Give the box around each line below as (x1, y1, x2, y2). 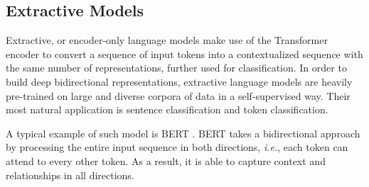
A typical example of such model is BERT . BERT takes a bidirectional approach (6, 125, 360, 140)
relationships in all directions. (6, 167, 134, 182)
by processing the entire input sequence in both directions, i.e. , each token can (6, 140, 348, 154)
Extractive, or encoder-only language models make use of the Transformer (6, 33, 328, 47)
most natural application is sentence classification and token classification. (6, 102, 328, 117)
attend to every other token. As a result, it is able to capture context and (6, 153, 326, 168)
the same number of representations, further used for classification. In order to (6, 60, 347, 75)
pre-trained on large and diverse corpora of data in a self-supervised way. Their (6, 88, 351, 103)
